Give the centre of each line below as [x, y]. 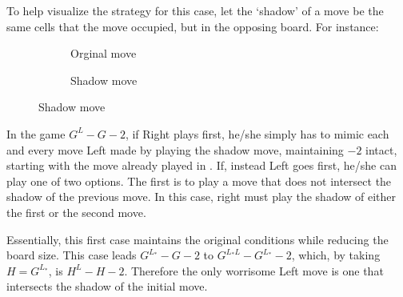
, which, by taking [336, 255]
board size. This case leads [72, 255]
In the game [36, 133]
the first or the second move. [76, 212]
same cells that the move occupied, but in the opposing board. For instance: [193, 26]
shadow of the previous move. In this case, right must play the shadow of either [201, 197]
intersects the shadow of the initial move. [107, 286]
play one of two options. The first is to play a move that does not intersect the [199, 181]
